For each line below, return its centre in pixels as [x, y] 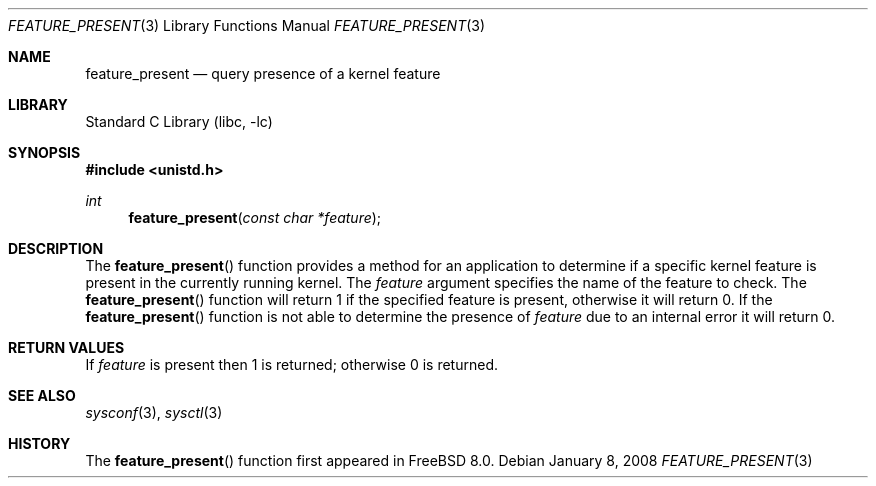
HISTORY [39, 443]
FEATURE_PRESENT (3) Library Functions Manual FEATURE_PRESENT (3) [247, 25]
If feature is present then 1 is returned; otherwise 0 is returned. [292, 364]
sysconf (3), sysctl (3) [154, 412]
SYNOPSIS [44, 152]
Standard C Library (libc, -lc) [179, 121]
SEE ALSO [42, 395]
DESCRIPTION [56, 248]
